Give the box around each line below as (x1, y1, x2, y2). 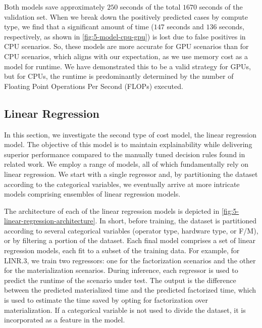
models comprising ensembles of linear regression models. (4, 189, 181, 199)
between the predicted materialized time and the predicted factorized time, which (4, 285, 256, 295)
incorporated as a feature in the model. (4, 314, 125, 325)
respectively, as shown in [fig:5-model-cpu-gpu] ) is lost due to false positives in (4, 31, 246, 41)
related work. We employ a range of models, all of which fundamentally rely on (4, 159, 249, 169)
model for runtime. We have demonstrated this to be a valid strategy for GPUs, (4, 61, 251, 71)
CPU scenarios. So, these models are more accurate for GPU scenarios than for (4, 41, 249, 52)
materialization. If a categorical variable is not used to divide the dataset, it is (4, 304, 246, 315)
